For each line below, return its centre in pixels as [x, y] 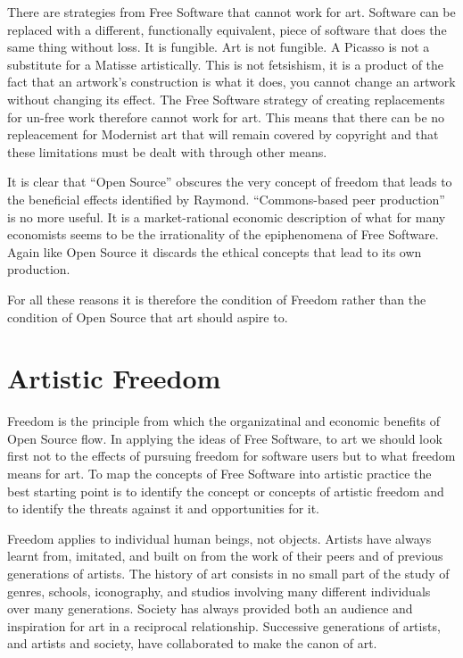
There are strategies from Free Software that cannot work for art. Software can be [231, 12]
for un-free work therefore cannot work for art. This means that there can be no [226, 117]
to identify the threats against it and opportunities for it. [164, 508]
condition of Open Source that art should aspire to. [148, 317]
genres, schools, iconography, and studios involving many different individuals [219, 591]
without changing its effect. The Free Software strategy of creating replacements [226, 99]
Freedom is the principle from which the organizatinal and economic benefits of [224, 421]
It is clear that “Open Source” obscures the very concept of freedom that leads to [230, 182]
